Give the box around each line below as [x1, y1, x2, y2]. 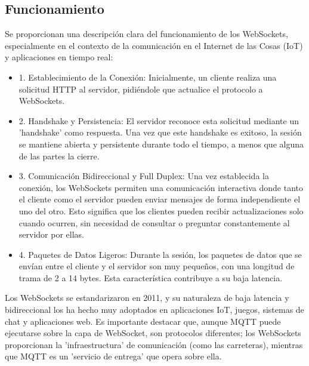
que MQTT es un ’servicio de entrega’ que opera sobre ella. [5, 350, 222, 362]
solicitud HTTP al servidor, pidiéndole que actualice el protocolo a [18, 82, 263, 95]
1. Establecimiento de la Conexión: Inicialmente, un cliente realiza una [18, 70, 277, 83]
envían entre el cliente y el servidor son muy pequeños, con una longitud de [18, 260, 295, 272]
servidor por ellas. [18, 228, 84, 241]
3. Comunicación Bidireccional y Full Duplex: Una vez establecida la [18, 170, 269, 182]
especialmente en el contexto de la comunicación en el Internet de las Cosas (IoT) [5, 39, 303, 51]
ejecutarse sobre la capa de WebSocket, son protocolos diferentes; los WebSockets [5, 327, 301, 339]
